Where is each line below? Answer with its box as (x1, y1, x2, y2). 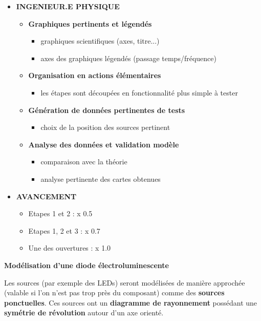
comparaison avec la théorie (40, 156, 127, 167)
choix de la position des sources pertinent (40, 122, 170, 133)
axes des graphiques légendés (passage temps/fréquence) (40, 52, 216, 63)
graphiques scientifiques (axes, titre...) (40, 35, 160, 46)
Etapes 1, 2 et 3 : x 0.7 (28, 225, 100, 236)
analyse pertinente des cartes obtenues (40, 173, 161, 184)
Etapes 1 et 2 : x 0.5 (28, 208, 93, 219)
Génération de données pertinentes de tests (28, 104, 185, 115)
